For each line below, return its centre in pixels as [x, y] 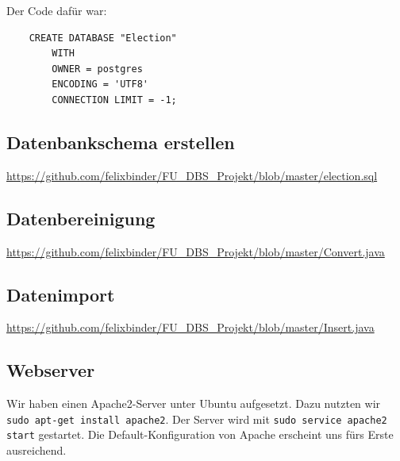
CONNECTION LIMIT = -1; [114, 100]
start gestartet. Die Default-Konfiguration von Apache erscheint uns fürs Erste [200, 434]
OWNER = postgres [97, 69]
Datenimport [61, 294]
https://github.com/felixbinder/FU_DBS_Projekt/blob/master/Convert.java [196, 251]
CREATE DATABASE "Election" [103, 38]
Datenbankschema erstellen [121, 142]
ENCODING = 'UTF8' [100, 85]
